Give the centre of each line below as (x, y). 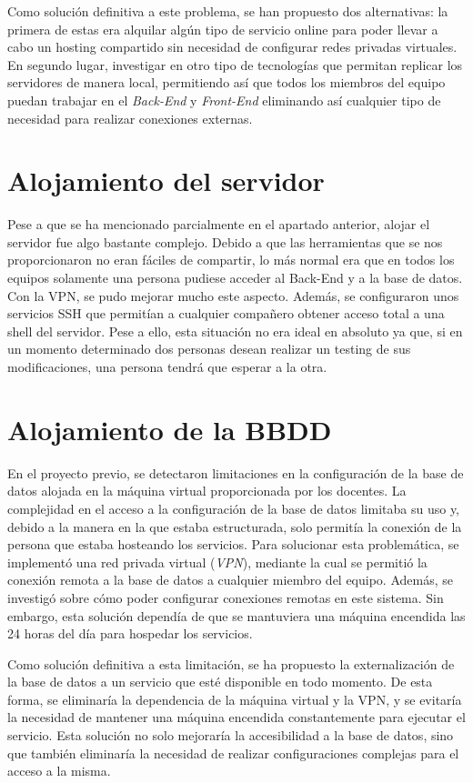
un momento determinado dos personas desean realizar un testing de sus (209, 349)
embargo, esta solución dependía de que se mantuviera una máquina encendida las (236, 615)
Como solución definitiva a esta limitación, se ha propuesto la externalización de (231, 663)
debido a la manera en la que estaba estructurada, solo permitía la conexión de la (235, 526)
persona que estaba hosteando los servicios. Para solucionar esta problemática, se (233, 544)
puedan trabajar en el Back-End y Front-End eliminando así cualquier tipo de (224, 100)
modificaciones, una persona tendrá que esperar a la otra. (167, 367)
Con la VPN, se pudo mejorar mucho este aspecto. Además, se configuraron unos (233, 295)
